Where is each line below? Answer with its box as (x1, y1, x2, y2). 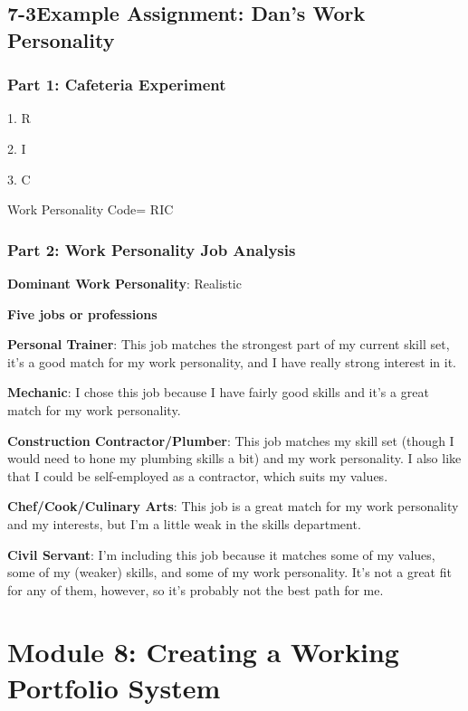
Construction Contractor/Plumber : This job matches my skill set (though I (7, 431, 454, 450)
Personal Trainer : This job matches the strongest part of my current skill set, (7, 335, 450, 354)
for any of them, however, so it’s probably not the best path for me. (7, 580, 384, 599)
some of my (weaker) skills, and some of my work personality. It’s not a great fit (7, 563, 452, 582)
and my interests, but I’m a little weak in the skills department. (7, 514, 361, 533)
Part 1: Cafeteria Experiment (7, 73, 226, 96)
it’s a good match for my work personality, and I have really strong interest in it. (7, 352, 456, 371)
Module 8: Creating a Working (7, 633, 399, 670)
